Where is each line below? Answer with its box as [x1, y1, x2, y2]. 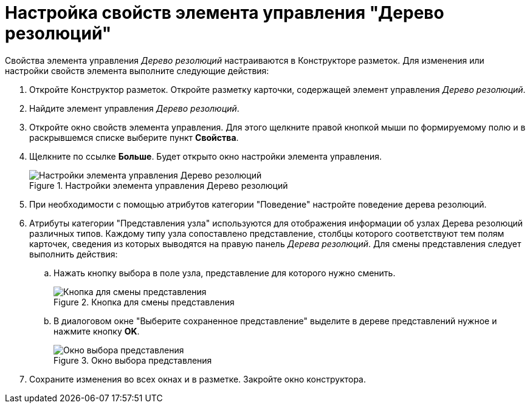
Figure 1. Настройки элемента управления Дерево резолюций [29, 180, 288, 191]
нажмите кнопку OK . [53, 325, 140, 336]
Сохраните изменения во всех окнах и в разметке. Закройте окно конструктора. [29, 373, 367, 384]
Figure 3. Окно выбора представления [53, 355, 212, 365]
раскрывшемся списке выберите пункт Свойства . [29, 132, 239, 143]
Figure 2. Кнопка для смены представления [53, 296, 235, 307]
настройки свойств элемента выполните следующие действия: [5, 65, 269, 76]
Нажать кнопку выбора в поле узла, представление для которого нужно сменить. [53, 267, 396, 278]
